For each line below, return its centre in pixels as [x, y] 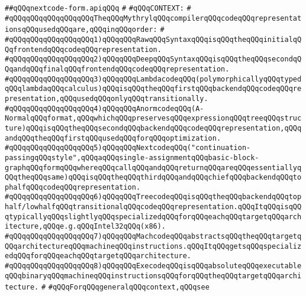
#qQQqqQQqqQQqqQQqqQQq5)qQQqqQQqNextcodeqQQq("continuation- [128, 148]
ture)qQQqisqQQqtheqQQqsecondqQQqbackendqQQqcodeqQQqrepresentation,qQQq [153, 128]
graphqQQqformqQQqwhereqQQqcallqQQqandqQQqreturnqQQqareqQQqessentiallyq [153, 167]
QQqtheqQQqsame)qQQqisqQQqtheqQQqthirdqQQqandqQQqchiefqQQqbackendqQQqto [153, 178]
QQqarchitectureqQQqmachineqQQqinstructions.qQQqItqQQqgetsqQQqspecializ [153, 246]
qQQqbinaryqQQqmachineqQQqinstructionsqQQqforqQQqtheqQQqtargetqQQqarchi [153, 276]
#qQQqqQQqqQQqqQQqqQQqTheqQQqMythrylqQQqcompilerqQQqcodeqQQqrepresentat [153, 18]
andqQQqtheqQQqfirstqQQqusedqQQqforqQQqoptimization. [113, 138]
